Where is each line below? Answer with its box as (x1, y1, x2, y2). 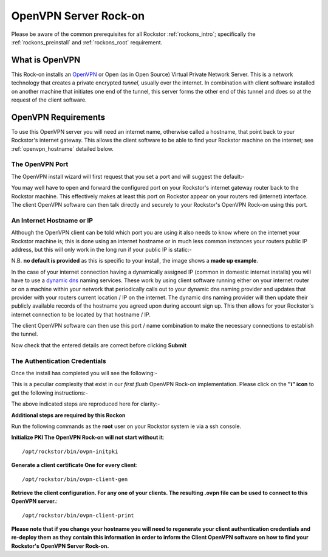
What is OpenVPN (11, 55, 81, 65)
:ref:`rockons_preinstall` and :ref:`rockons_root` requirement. (11, 38, 163, 46)
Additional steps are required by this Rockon (11, 411, 126, 419)
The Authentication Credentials (11, 356, 106, 365)
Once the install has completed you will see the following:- (11, 369, 158, 376)
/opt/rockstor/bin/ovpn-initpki (22, 448, 118, 455)
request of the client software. (11, 96, 87, 103)
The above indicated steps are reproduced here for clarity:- (11, 400, 160, 407)
